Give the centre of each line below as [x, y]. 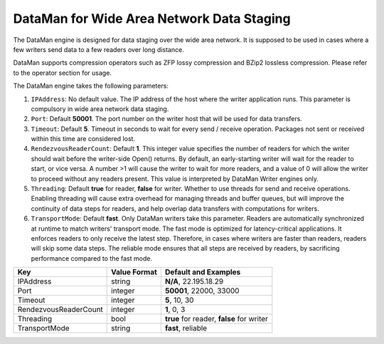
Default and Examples [203, 272]
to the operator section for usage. [62, 73]
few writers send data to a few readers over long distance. [98, 49]
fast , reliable [186, 328]
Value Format [134, 272]
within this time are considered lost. [83, 139]
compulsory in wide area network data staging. [100, 109]
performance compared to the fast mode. [92, 258]
